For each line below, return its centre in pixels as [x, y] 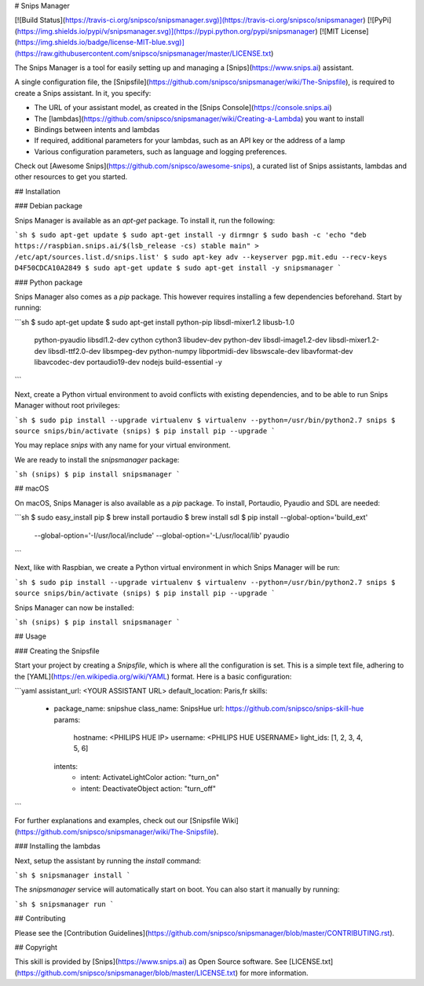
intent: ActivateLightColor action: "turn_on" [150, 778]
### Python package [48, 282]
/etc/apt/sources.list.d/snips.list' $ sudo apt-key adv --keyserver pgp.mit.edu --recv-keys [201, 257]
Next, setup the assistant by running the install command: [108, 860]
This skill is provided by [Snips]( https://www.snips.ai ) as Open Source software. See [151, 962]
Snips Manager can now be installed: [74, 607]
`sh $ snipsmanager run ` [64, 904]
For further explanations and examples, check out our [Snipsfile [117, 821]
